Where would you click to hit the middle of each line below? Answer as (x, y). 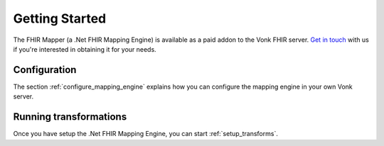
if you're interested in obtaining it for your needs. (85, 49)
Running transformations (70, 117)
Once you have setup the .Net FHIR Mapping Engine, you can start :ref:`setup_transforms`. (146, 134)
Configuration (45, 70)
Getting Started (60, 18)
